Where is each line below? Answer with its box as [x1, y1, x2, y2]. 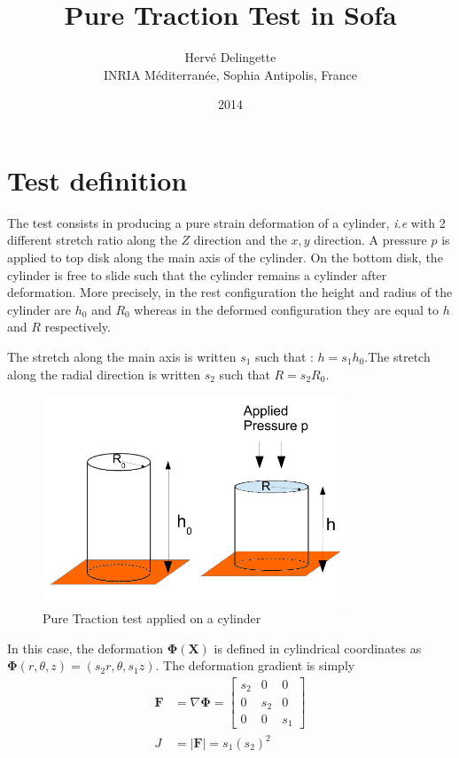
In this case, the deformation [7, 638, 163, 657]
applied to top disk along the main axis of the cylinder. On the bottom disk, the [7, 248, 443, 267]
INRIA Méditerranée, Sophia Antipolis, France [103, 65, 358, 83]
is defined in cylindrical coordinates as [214, 638, 422, 657]
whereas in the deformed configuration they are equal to [134, 300, 439, 318]
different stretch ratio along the [7, 231, 177, 249]
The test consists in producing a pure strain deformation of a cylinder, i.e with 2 [7, 213, 446, 231]
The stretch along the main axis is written [7, 348, 237, 365]
